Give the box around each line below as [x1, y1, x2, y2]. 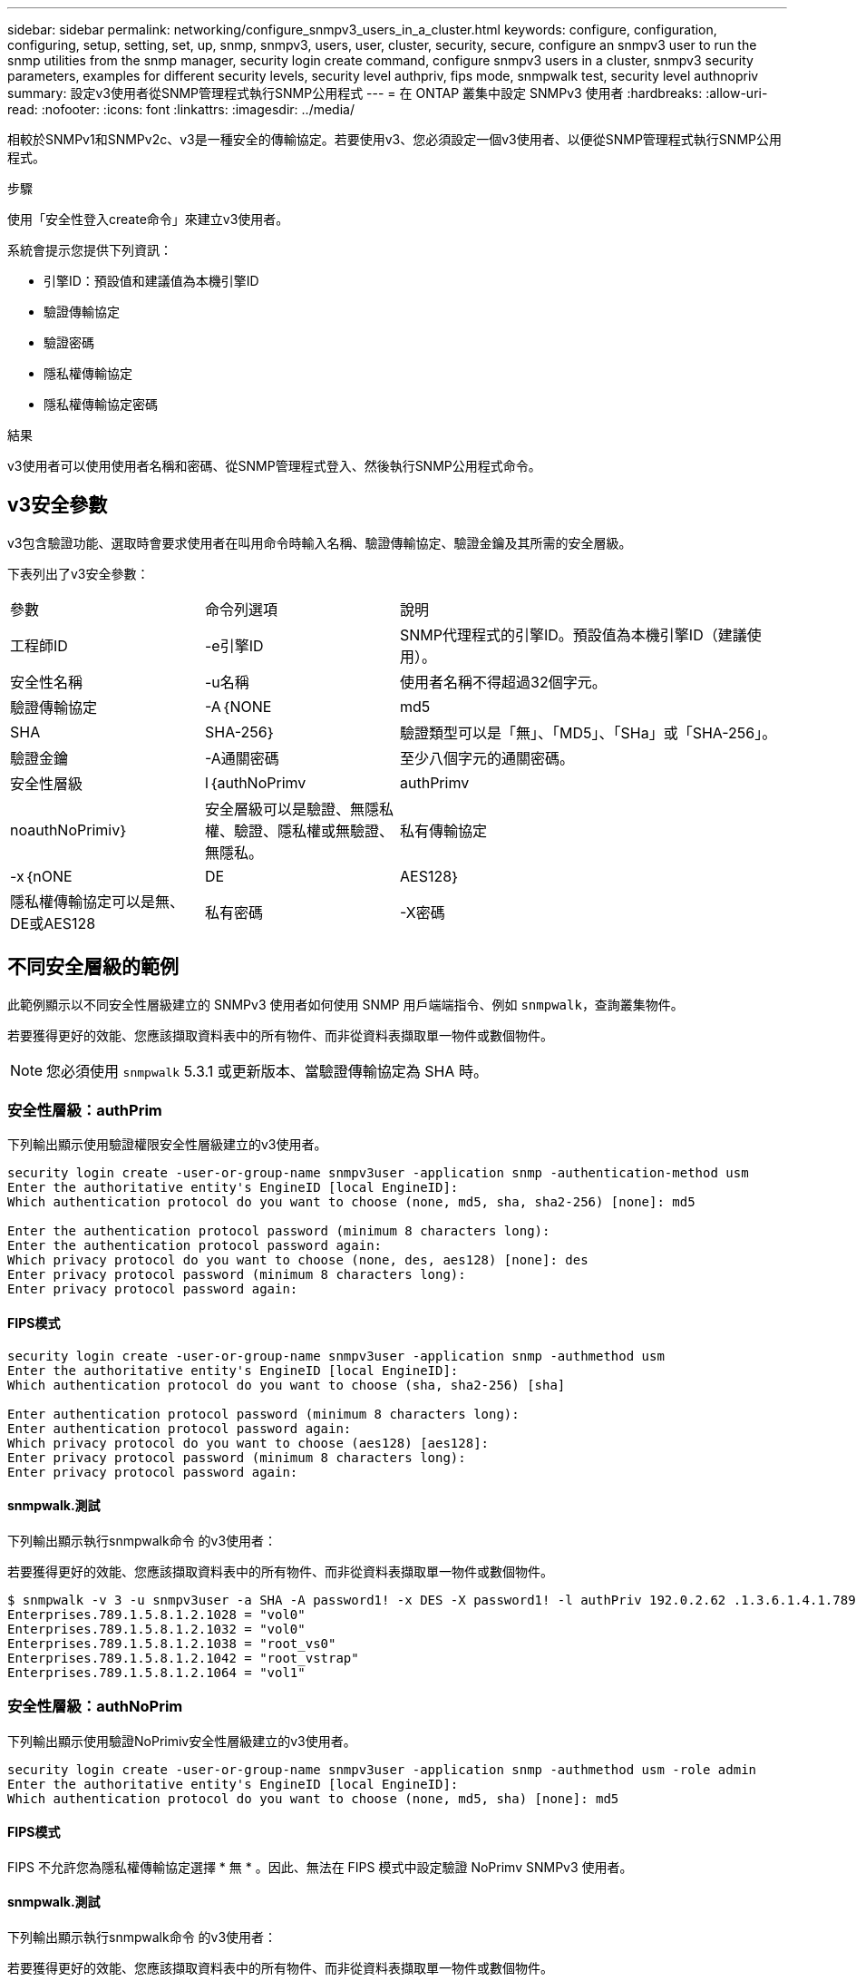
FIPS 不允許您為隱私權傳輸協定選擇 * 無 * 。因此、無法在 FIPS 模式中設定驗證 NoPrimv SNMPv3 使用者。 [7, 1859, 633, 1875]
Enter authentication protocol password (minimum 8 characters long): [7, 1406, 520, 1421]
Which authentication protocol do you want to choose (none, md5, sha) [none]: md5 [7, 1791, 619, 1806]
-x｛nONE [10, 866, 73, 885]
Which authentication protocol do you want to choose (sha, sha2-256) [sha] [7, 1377, 566, 1392]
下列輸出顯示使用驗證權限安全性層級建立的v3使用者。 [7, 1137, 327, 1153]
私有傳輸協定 [400, 821, 488, 840]
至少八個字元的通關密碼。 [400, 748, 575, 767]
